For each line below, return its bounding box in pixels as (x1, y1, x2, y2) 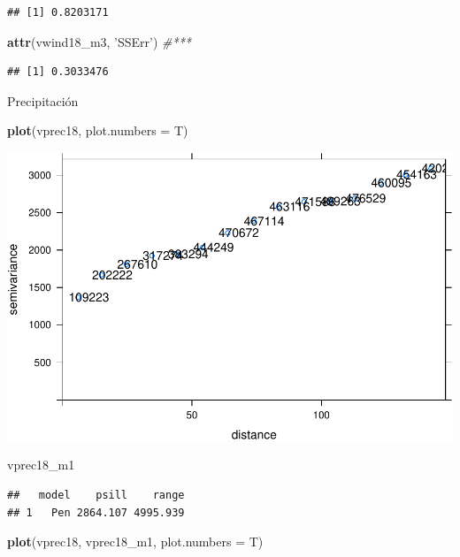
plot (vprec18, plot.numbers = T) (7, 121, 188, 140)
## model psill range (7, 488, 185, 501)
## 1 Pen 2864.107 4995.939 (7, 506, 185, 519)
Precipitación (7, 91, 79, 110)
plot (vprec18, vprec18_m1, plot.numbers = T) (7, 532, 264, 551)
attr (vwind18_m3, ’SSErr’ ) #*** (7, 32, 192, 50)
